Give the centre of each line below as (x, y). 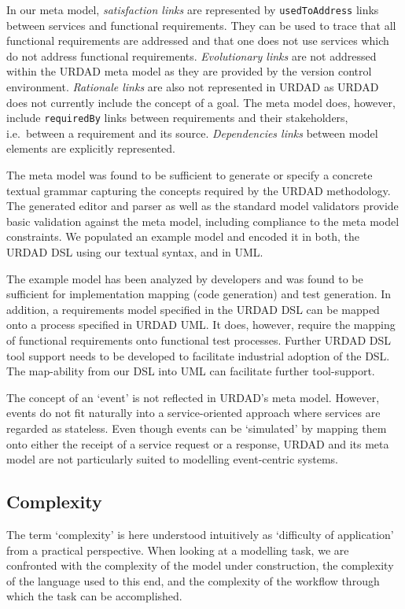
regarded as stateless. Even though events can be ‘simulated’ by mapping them (197, 428)
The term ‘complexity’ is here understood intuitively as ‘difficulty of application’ (200, 534)
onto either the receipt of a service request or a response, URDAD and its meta (198, 443)
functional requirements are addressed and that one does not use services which (198, 41)
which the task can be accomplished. (94, 596)
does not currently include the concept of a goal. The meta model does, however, (201, 102)
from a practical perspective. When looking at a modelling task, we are (178, 550)
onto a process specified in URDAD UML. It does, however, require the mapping (201, 325)
